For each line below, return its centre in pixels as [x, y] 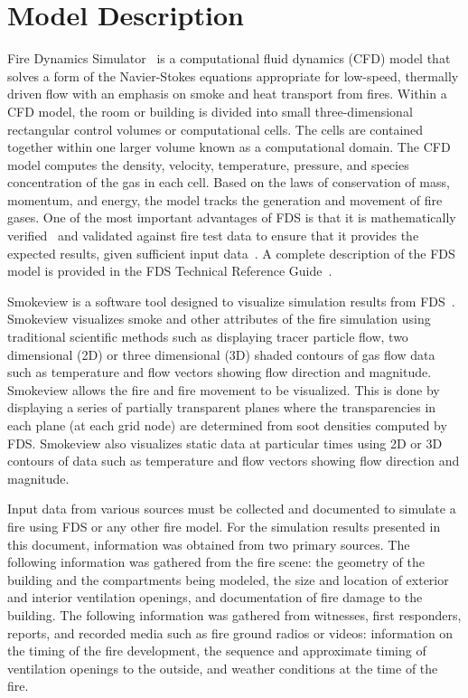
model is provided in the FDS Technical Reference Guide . [170, 271]
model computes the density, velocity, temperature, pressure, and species [208, 164]
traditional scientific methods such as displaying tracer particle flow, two [208, 337]
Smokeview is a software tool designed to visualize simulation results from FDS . [231, 301]
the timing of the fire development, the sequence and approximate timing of [217, 651]
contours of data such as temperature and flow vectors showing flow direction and [234, 461]
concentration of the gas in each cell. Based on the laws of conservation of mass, [229, 182]
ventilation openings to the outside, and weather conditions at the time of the [223, 668]
